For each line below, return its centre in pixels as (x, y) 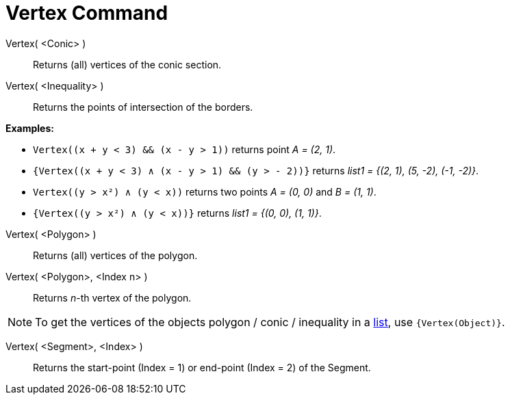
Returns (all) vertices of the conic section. (127, 64)
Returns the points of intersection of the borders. (143, 107)
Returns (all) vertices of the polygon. (115, 255)
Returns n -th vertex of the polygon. (112, 297)
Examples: (30, 128)
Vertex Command (87, 13)
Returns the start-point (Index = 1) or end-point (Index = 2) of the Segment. (202, 367)
